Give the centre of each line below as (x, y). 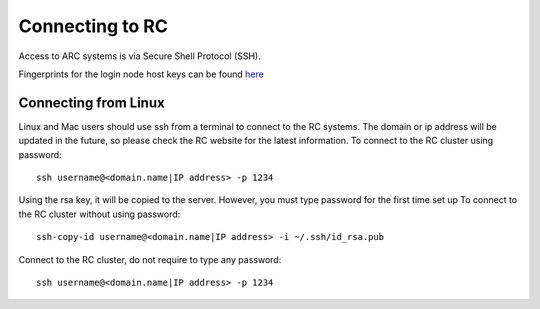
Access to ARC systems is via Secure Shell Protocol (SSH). (140, 56)
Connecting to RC (93, 26)
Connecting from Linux (91, 102)
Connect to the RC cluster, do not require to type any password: (150, 259)
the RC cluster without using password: (99, 214)
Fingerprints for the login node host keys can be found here (141, 74)
